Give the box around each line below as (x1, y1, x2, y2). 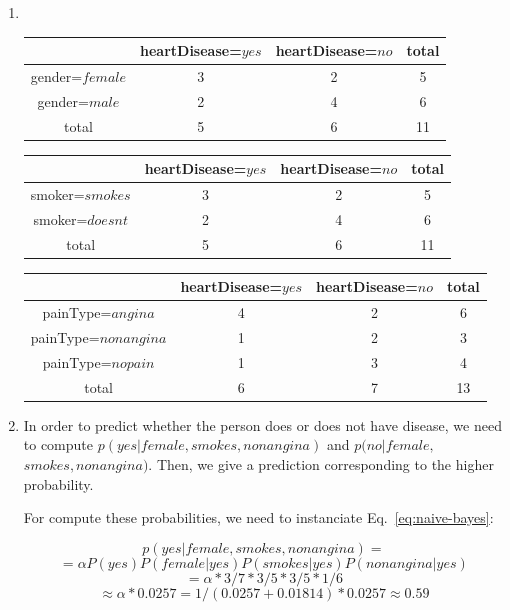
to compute (23, 434, 94, 455)
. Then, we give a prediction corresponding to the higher (148, 454, 494, 474)
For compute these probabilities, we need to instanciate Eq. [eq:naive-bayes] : (23, 507, 494, 528)
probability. (23, 473, 94, 494)
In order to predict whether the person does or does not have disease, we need (23, 414, 502, 435)
